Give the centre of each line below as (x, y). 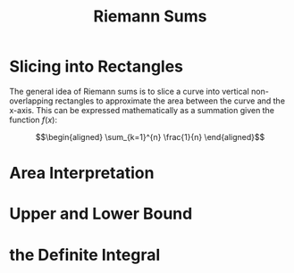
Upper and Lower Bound (101, 214)
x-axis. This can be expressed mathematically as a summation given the (142, 110)
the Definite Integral (85, 255)
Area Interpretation (82, 174)
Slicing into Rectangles (97, 66)
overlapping (31, 101)
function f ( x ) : (34, 120)
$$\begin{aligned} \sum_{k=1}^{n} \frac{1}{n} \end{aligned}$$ (150, 136)
